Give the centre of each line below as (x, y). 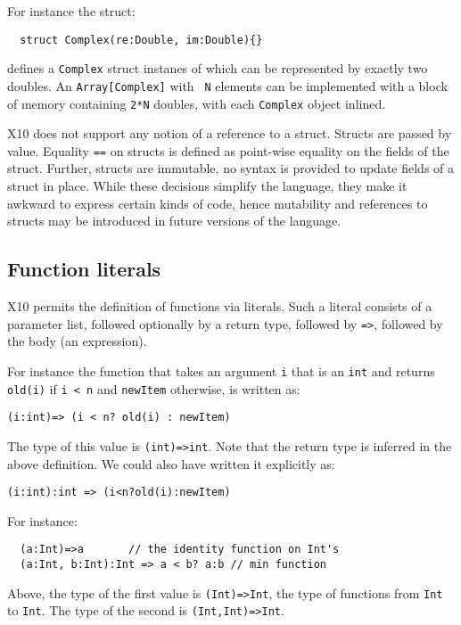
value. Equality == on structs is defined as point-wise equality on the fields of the (228, 150)
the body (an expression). (77, 341)
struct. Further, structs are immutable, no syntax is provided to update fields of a (231, 168)
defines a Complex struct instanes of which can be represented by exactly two (218, 68)
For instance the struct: (71, 11)
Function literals (84, 269)
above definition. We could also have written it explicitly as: (171, 463)
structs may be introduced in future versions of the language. (174, 221)
